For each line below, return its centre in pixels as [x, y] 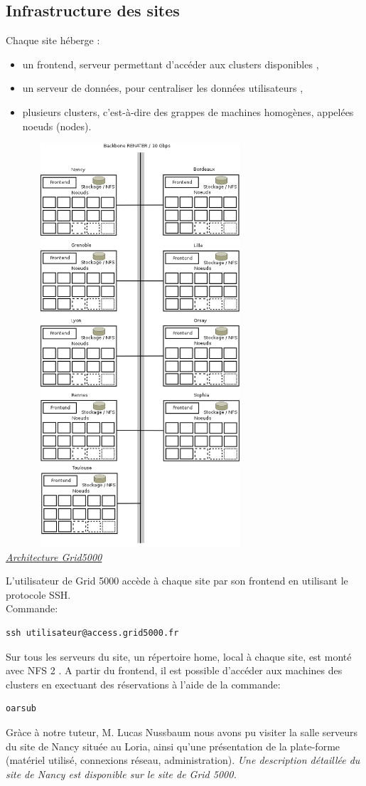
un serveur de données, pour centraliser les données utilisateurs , [163, 88]
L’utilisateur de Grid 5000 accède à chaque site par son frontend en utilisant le [177, 581]
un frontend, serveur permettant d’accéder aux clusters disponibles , [171, 64]
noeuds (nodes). [57, 126]
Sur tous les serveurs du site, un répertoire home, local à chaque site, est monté [179, 656]
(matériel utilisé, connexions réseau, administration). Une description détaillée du [183, 760]
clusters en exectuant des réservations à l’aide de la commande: [143, 684]
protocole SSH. [38, 594]
